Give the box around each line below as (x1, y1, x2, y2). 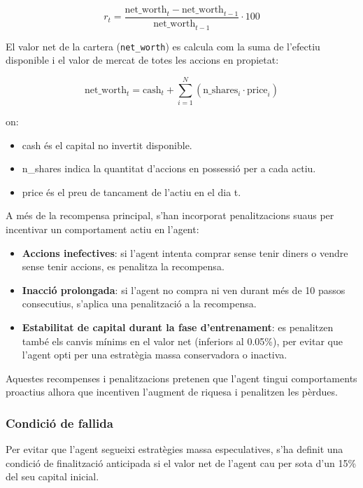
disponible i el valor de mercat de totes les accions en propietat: (6, 53, 279, 67)
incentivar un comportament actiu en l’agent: (6, 221, 199, 236)
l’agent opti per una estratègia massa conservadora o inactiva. (22, 347, 287, 362)
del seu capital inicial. (6, 469, 99, 484)
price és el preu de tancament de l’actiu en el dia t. (22, 184, 241, 199)
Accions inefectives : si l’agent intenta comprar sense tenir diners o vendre (22, 245, 348, 260)
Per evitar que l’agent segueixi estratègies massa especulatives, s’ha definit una (6, 442, 343, 456)
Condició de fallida (6, 414, 113, 431)
